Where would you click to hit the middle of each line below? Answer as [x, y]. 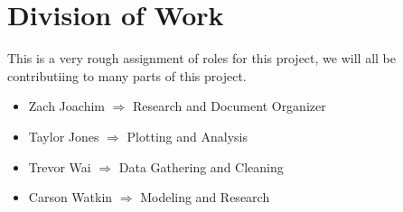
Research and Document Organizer [230, 106]
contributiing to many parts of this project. [127, 75]
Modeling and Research [205, 197]
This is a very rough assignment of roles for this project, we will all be [201, 58]
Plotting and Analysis [187, 136]
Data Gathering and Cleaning [201, 166]
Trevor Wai [60, 166]
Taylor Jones [64, 136]
